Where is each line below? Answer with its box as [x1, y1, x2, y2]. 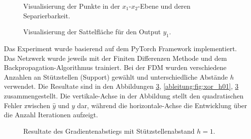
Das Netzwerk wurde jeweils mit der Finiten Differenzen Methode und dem [4, 53, 227, 63]
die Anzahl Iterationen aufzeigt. [4, 110, 98, 120]
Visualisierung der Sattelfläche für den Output [23, 27, 161, 37]
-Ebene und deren [138, 1, 191, 11]
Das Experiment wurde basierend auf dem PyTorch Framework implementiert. [4, 43, 237, 53]
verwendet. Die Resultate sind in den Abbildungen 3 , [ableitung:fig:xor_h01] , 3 [4, 81, 239, 91]
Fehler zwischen [4, 100, 50, 110]
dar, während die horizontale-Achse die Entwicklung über [77, 100, 247, 110]
